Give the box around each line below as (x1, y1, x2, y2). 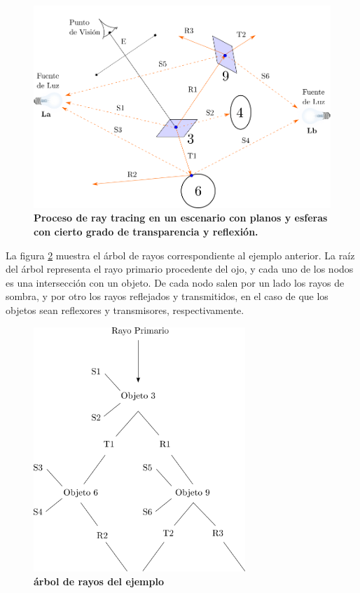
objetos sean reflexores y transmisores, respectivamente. (6, 302, 244, 317)
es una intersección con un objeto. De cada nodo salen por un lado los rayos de (6, 275, 345, 289)
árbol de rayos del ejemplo (34, 573, 164, 588)
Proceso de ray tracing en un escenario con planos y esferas (34, 210, 328, 225)
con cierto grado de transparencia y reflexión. (34, 224, 258, 238)
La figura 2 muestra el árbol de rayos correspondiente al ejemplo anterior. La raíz (6, 247, 355, 262)
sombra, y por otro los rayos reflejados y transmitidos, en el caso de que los (6, 289, 328, 304)
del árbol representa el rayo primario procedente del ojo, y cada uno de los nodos (6, 261, 354, 276)
